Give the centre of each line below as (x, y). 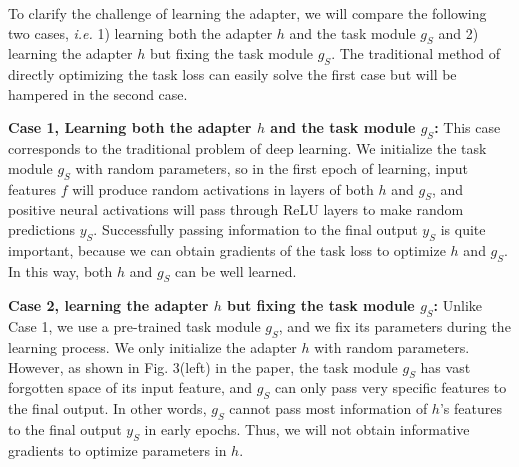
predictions (42, 228)
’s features (470, 408)
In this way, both (60, 270)
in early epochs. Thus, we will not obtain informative (307, 428)
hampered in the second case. (98, 93)
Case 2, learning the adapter (108, 305)
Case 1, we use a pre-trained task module (134, 326)
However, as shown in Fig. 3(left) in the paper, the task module (203, 366)
